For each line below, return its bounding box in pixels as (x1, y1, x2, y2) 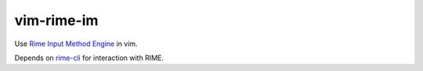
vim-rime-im (14, 12, 99, 29)
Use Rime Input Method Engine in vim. (14, 39, 138, 48)
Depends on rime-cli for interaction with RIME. (14, 53, 164, 62)
